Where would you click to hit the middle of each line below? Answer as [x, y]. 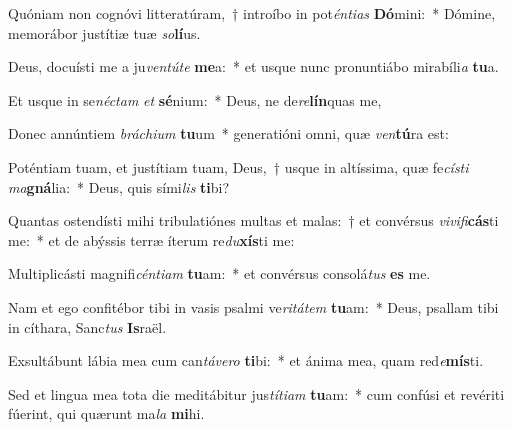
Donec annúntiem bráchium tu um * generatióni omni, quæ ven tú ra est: [228, 133]
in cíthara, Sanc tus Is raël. [87, 326]
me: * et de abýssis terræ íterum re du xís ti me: [151, 239]
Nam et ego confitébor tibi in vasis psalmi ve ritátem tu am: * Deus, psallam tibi [253, 306]
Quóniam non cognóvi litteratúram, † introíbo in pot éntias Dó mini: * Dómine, [252, 13]
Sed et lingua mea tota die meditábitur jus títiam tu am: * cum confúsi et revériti [256, 393]
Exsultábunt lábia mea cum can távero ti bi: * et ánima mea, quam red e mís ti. [246, 360]
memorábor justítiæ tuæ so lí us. [104, 32]
